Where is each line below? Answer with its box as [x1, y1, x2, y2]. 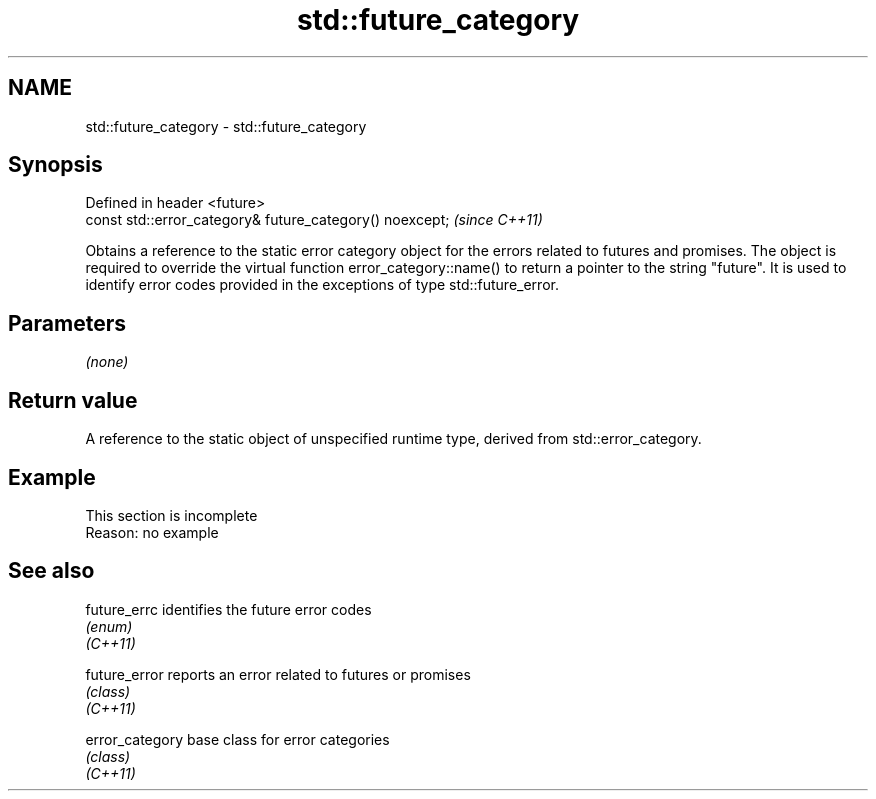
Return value [8, 387, 138, 413]
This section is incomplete [85, 506, 258, 524]
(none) [85, 353, 129, 371]
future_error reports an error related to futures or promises [85, 665, 471, 683]
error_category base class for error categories [85, 730, 390, 748]
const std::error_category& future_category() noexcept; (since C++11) [85, 211, 543, 229]
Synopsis [8, 152, 103, 178]
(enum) [85, 617, 133, 635]
